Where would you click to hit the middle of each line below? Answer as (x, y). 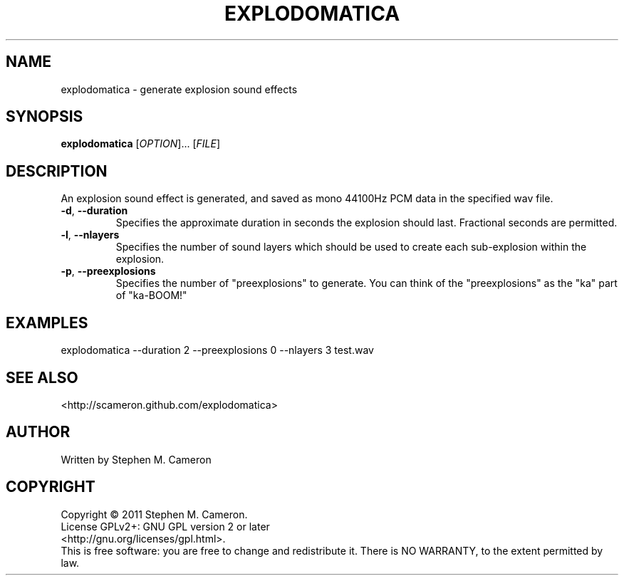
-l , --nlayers (90, 235)
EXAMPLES (47, 323)
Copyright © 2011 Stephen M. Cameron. (154, 514)
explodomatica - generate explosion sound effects (179, 89)
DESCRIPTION (57, 171)
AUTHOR (38, 432)
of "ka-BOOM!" (151, 295)
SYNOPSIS (45, 117)
